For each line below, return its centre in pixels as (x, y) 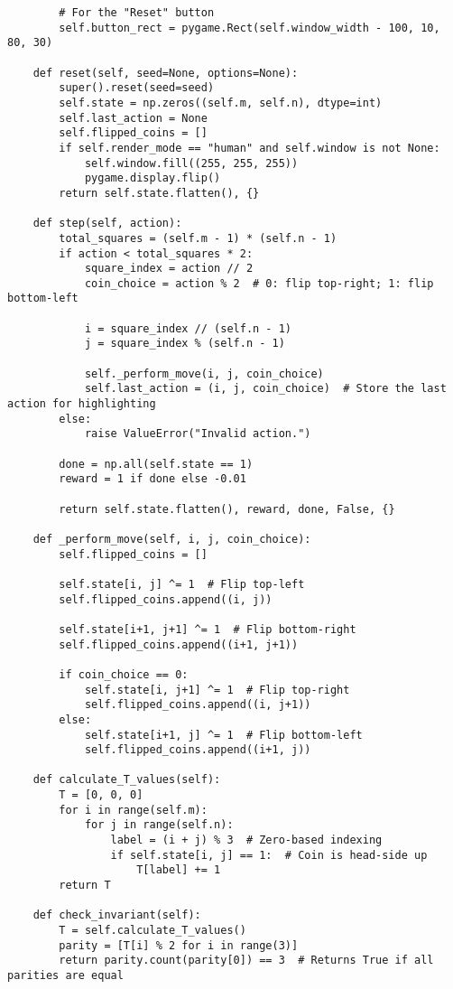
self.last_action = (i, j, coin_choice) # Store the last (265, 389)
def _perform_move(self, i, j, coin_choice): (172, 539)
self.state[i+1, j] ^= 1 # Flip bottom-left (223, 735)
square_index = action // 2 (169, 269)
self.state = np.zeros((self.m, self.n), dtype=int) (221, 103)
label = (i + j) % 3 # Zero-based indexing (246, 840)
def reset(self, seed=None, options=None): (166, 73)
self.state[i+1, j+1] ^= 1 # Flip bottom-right (208, 629)
